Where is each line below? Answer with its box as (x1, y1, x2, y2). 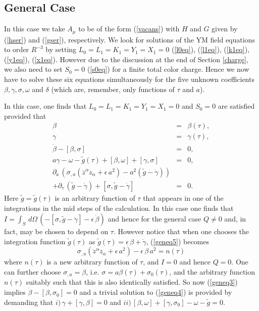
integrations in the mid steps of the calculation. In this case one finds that (4, 202, 234, 213)
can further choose (4, 266, 61, 277)
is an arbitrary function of (55, 193, 135, 203)
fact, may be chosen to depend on (4, 226, 109, 237)
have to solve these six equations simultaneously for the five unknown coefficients (4, 74, 254, 84)
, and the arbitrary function (169, 266, 255, 277)
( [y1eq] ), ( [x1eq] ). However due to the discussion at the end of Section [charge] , (4, 54, 248, 64)
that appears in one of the (143, 193, 224, 203)
